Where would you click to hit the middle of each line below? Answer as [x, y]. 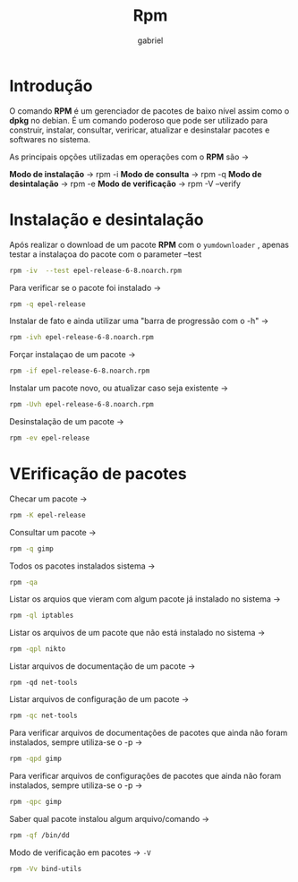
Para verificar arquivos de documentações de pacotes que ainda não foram [149, 733]
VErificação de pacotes [98, 474]
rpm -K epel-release [48, 515]
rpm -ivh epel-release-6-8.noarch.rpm [81, 338]
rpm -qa [24, 582]
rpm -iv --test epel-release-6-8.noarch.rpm [95, 270]
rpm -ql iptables [42, 616]
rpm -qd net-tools [43, 683]
